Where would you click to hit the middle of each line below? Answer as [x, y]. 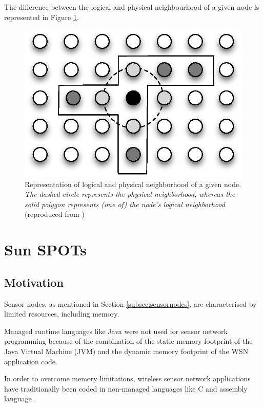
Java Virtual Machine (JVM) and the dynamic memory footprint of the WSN [126, 351]
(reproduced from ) [55, 214]
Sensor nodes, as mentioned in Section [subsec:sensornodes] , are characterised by [130, 303]
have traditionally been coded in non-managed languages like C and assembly [126, 388]
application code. [31, 361]
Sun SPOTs [45, 249]
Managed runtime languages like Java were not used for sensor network [116, 331]
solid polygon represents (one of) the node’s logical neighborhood [125, 204]
